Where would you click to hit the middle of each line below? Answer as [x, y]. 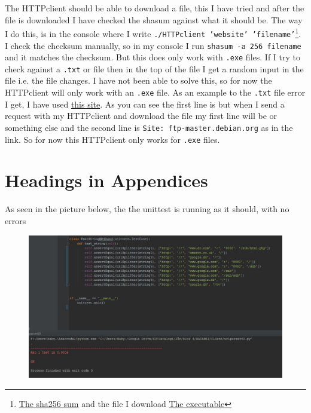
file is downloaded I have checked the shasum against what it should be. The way [154, 19]
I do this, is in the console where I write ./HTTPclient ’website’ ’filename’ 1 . [153, 33]
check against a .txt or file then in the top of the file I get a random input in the [154, 68]
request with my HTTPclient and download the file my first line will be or [141, 116]
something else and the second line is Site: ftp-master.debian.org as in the [149, 127]
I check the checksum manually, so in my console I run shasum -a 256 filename [153, 45]
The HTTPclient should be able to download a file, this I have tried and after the [155, 8]
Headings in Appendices [106, 180]
